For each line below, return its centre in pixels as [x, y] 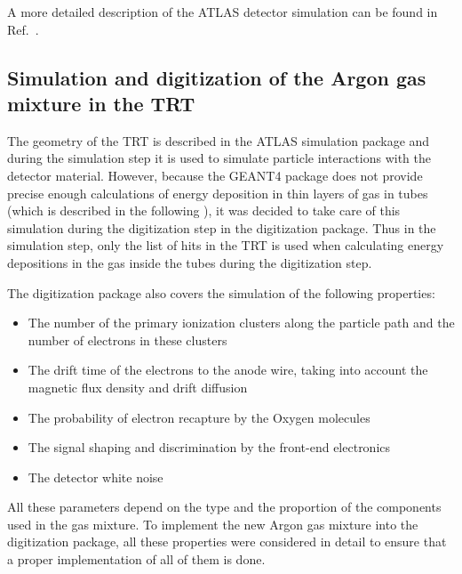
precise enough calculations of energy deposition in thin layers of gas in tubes [218, 193]
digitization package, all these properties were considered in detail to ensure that [227, 542]
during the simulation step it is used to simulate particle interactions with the [219, 158]
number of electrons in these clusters [127, 340]
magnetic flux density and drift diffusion [138, 387]
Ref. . [23, 29]
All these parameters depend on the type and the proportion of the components [224, 507]
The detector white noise [96, 477]
